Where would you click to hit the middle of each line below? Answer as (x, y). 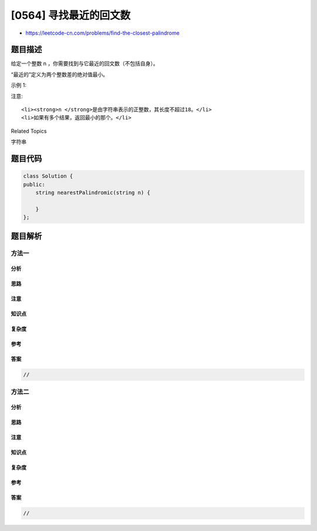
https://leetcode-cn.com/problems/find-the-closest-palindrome (102, 33)
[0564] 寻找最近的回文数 (71, 15)
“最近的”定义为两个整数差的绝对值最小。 (60, 74)
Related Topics (29, 131)
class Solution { (48, 176)
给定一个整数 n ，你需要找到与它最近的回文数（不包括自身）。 (85, 64)
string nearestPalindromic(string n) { (93, 192)
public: (34, 184)
